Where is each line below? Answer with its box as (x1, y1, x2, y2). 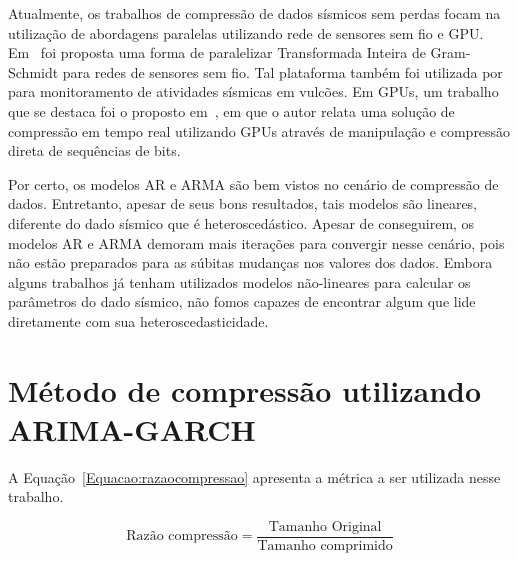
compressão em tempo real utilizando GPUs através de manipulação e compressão (8, 120, 511, 141)
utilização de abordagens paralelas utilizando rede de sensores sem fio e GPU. (8, 22, 484, 43)
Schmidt (8, 61, 59, 82)
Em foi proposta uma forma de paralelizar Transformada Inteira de (8, 42, 426, 63)
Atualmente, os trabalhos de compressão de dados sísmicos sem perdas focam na (8, 3, 501, 23)
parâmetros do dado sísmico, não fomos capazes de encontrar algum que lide (8, 291, 476, 312)
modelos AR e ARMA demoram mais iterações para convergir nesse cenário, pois (8, 232, 505, 253)
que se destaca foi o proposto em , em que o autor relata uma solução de (8, 100, 455, 121)
